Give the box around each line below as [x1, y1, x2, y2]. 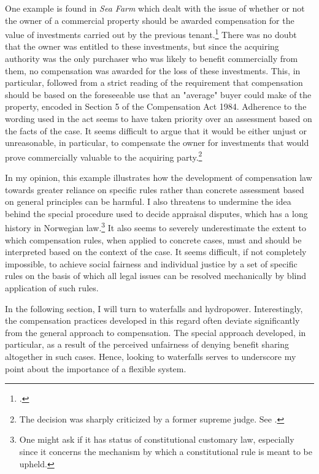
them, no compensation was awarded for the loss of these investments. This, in [5, 64, 301, 77]
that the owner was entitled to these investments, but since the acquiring [5, 40, 279, 53]
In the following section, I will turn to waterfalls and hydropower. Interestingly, [5, 302, 303, 315]
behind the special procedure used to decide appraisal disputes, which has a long [5, 207, 308, 220]
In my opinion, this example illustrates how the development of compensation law [5, 171, 312, 184]
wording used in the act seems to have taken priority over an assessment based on [5, 112, 312, 124]
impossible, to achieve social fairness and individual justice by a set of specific [5, 257, 298, 270]
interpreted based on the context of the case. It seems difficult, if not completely [5, 245, 307, 258]
